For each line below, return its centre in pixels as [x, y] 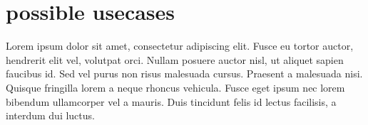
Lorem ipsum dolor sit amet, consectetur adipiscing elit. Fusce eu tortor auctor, [180, 46]
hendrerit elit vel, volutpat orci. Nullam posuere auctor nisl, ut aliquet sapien [175, 59]
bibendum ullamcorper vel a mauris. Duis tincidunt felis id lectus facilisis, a [171, 101]
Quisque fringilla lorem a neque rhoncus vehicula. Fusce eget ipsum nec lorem [175, 87]
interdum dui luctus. [50, 115]
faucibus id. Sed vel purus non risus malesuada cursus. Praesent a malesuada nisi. [184, 74]
